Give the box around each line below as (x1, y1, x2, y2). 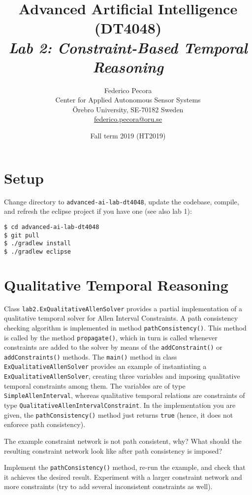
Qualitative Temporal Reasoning (4, 274, 228, 295)
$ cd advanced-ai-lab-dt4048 (4, 223, 99, 231)
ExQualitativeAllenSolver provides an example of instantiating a (4, 361, 207, 371)
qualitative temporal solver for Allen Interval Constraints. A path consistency (4, 313, 238, 323)
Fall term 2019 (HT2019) (90, 131, 166, 141)
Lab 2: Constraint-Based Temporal (8, 37, 248, 58)
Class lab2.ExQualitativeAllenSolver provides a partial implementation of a (4, 303, 243, 313)
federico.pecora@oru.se (94, 114, 162, 124)
